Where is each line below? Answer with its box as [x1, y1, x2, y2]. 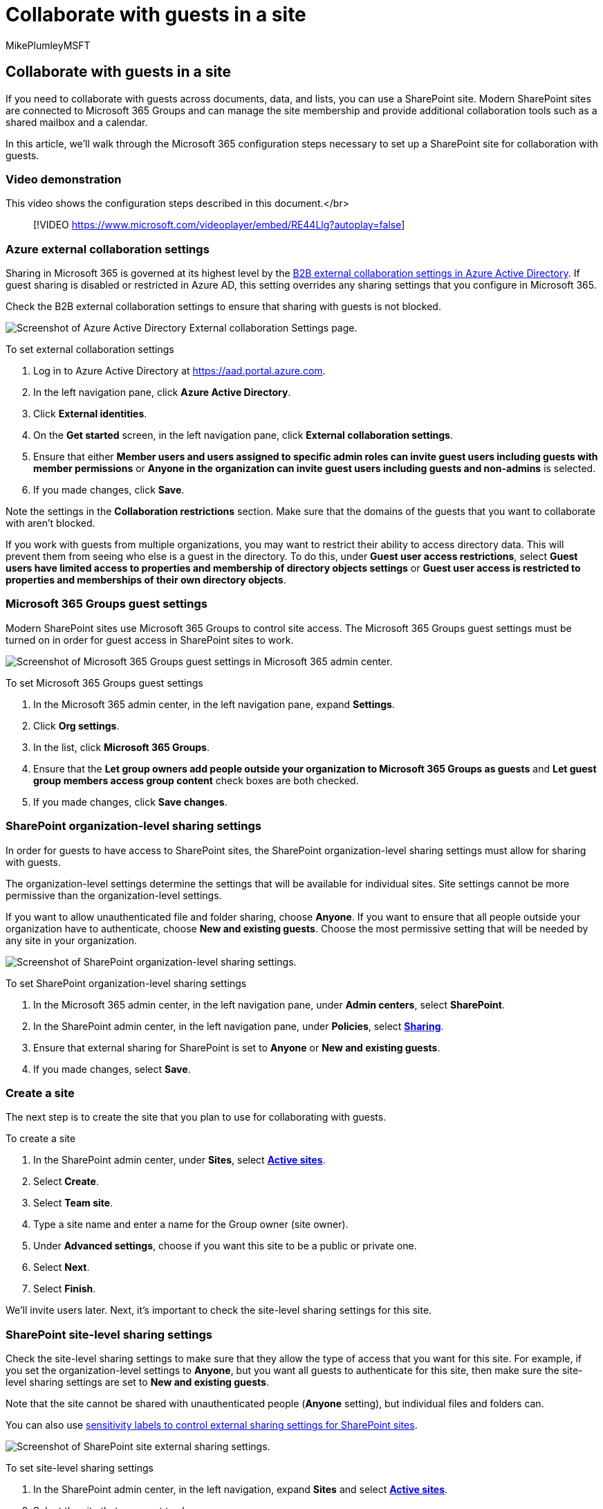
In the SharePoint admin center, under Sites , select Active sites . [33, 1154, 326, 1166]
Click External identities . [33, 408, 147, 420]
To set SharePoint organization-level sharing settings [6, 977, 247, 989]
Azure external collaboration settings [6, 242, 210, 256]
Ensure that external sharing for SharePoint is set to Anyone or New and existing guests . [33, 1041, 440, 1054]
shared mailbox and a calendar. [6, 116, 148, 128]
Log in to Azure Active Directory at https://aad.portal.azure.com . [33, 365, 326, 377]
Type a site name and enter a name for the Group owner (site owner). [33, 1218, 349, 1231]
